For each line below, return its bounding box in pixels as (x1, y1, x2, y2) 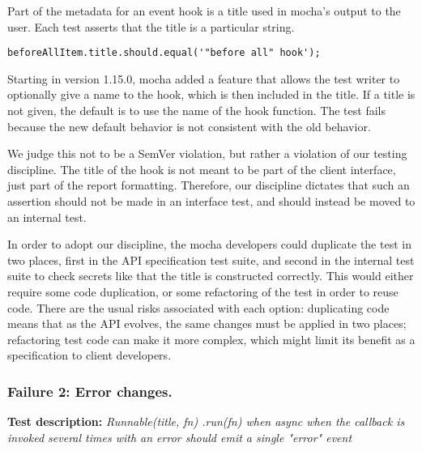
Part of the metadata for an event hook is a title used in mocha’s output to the (7, 2, 401, 19)
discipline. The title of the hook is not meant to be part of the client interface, (7, 160, 396, 177)
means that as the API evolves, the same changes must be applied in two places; (7, 315, 407, 332)
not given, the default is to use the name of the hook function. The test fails (7, 102, 386, 119)
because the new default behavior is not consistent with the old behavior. (7, 117, 371, 134)
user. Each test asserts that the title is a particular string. (7, 18, 295, 35)
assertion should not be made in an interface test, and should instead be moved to (7, 193, 416, 209)
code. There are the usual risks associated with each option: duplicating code (7, 299, 390, 316)
